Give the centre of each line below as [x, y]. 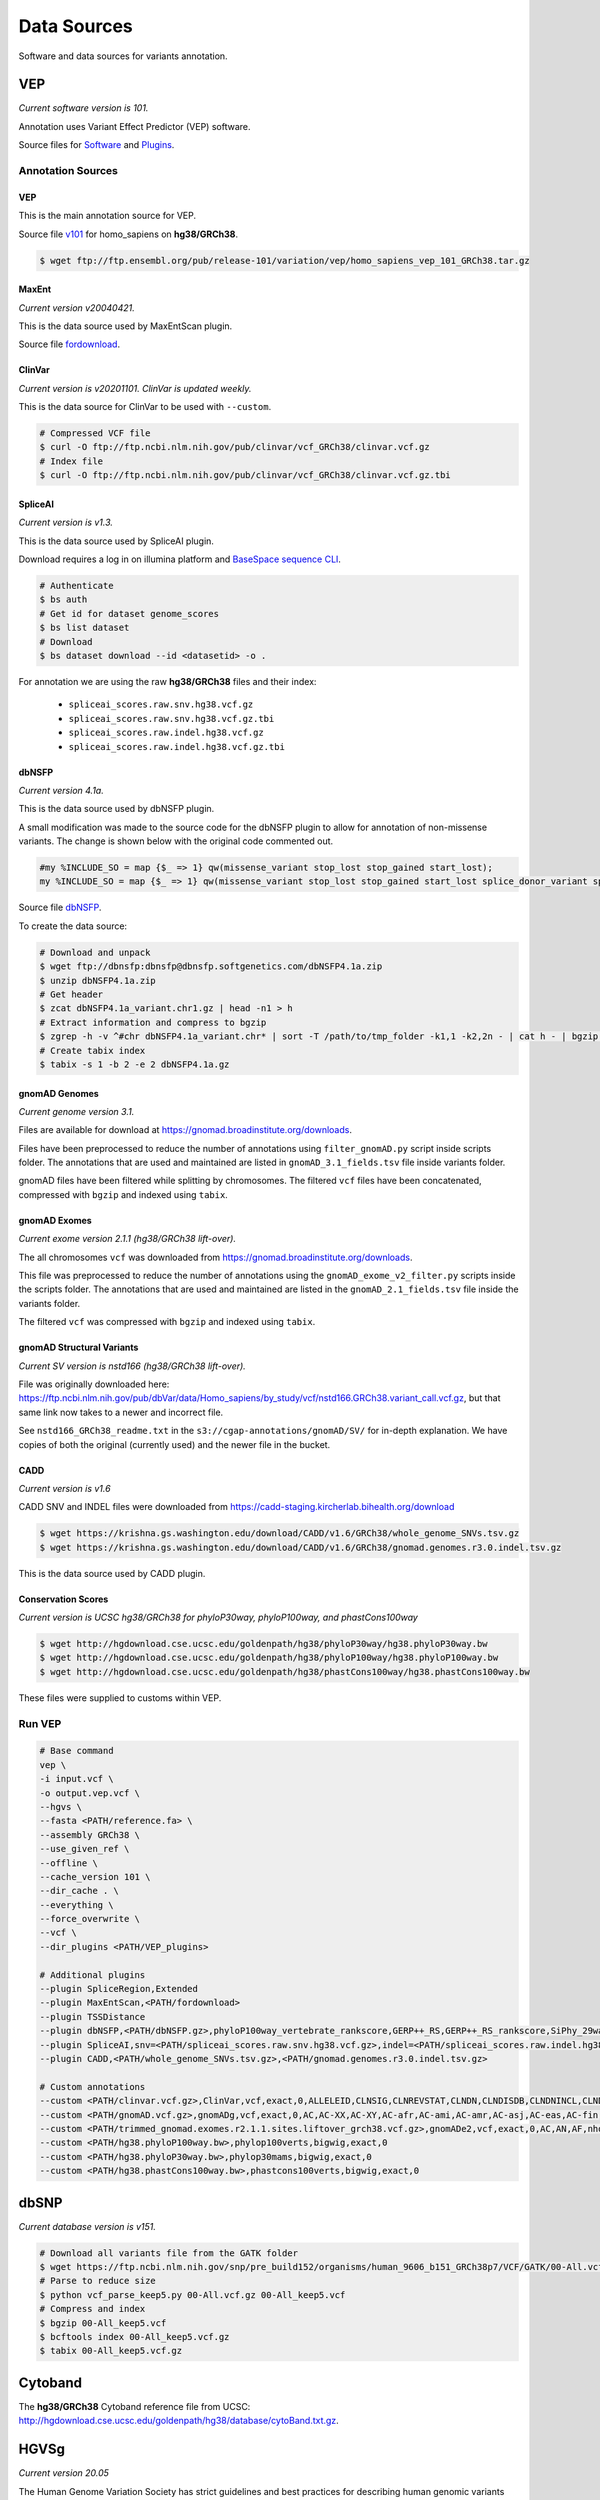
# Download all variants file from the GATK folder [169, 2253]
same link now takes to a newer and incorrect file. [121, 1412]
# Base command [76, 1751]
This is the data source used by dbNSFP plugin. [116, 809]
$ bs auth [63, 599]
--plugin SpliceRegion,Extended [119, 1989]
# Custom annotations [92, 2086]
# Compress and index [92, 2309]
